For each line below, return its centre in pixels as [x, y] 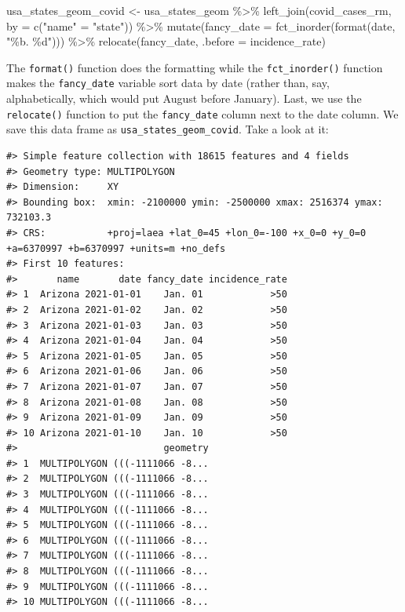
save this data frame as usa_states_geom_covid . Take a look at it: [168, 129]
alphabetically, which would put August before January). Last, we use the [184, 98]
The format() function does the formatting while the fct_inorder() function [195, 67]
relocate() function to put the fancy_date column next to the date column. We [202, 113]
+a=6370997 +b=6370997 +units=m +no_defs [116, 248]
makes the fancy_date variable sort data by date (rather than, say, [168, 83]
